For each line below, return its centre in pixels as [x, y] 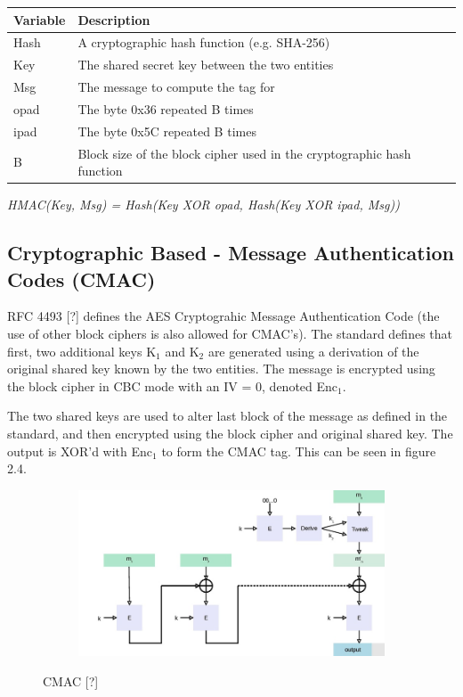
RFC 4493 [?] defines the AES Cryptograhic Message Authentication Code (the [223, 316]
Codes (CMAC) [81, 279]
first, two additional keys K [82, 351]
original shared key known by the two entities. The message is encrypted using [221, 369]
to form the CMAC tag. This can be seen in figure [299, 451]
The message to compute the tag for [176, 87]
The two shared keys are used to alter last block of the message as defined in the [227, 416]
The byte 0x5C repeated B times [167, 131]
